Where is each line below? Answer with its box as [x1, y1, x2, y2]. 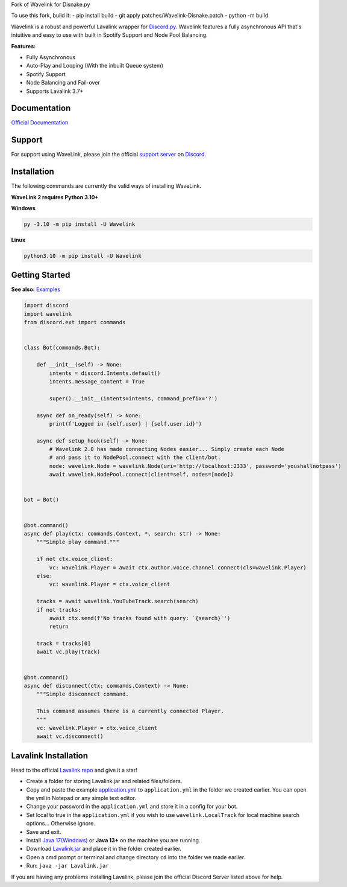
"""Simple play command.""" [36, 539, 120, 546]
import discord [23, 302, 69, 309]
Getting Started [11, 270, 70, 280]
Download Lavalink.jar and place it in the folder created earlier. [26, 845, 182, 853]
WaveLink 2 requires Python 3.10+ [11, 193, 99, 200]
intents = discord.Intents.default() [49, 370, 161, 377]
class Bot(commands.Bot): [23, 344, 101, 351]
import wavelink [23, 310, 72, 317]
